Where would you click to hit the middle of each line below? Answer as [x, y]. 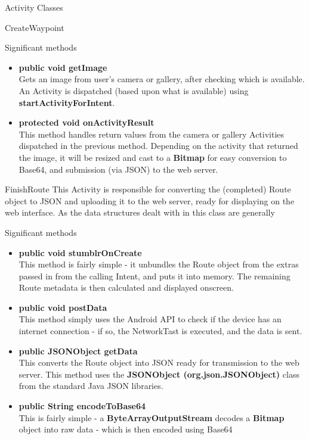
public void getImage [63, 67]
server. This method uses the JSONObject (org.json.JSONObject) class [159, 374]
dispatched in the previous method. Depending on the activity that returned [158, 146]
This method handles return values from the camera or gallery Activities [152, 134]
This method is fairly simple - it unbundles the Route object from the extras [159, 264]
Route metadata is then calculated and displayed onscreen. [126, 287]
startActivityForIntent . [67, 102]
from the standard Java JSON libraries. [91, 386]
